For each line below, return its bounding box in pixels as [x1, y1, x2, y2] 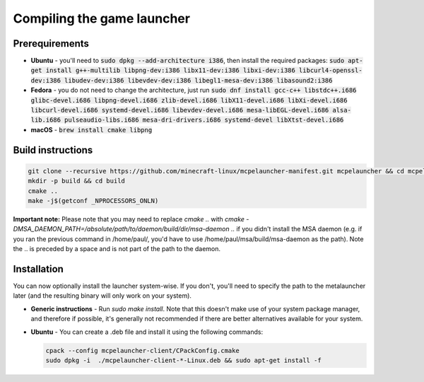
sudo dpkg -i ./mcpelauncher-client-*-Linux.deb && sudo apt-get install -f [45, 356, 322, 364]
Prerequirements [13, 37, 90, 50]
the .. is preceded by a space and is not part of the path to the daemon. [13, 245, 221, 253]
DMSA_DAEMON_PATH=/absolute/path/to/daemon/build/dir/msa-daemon [13, 225, 230, 233]
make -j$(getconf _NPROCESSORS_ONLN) [28, 197, 159, 204]
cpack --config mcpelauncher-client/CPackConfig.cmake [45, 347, 240, 354]
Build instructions [13, 144, 93, 156]
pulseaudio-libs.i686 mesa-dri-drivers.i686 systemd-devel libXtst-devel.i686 [64, 116, 344, 124]
